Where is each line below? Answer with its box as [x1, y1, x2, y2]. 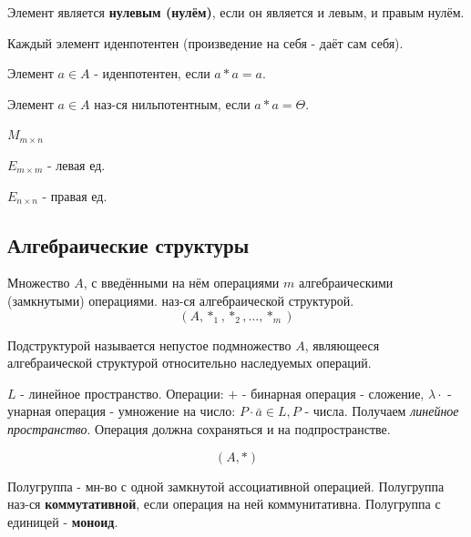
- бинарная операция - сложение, [241, 383, 425, 402]
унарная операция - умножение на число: [7, 401, 236, 420]
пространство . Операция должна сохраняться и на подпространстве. [7, 419, 391, 438]
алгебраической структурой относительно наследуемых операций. [7, 353, 372, 372]
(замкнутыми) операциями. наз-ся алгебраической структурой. [7, 290, 354, 309]
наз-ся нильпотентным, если [94, 94, 251, 113]
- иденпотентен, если [94, 64, 210, 83]
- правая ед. [42, 186, 108, 205]
